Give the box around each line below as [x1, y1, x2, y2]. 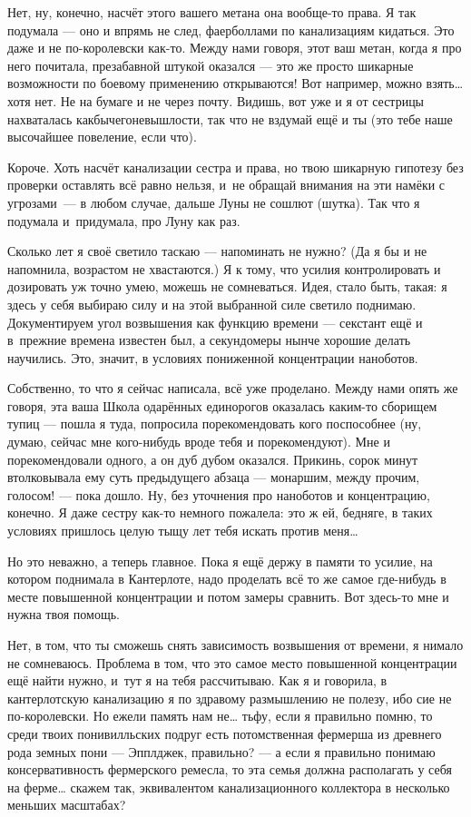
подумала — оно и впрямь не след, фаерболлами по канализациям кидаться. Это [7, 20, 455, 39]
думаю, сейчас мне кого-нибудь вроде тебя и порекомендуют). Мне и [7, 432, 390, 451]
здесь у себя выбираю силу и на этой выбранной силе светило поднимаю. [7, 294, 417, 313]
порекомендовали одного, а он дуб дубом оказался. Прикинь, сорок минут [7, 449, 418, 468]
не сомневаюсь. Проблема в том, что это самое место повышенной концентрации [7, 653, 457, 672]
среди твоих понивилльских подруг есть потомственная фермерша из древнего [7, 723, 442, 743]
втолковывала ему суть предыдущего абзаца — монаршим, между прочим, [7, 468, 420, 487]
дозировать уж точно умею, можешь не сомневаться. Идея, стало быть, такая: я [7, 277, 447, 296]
